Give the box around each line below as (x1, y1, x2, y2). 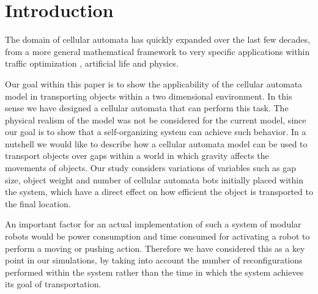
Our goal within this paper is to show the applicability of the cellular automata (5, 77, 303, 90)
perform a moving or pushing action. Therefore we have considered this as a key (5, 241, 305, 254)
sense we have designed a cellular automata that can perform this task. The (5, 101, 289, 114)
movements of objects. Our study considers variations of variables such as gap (5, 161, 297, 174)
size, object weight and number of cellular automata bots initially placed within (5, 173, 303, 186)
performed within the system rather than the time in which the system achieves (5, 265, 304, 278)
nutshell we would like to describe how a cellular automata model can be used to (5, 137, 308, 150)
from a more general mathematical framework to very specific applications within (5, 45, 310, 57)
